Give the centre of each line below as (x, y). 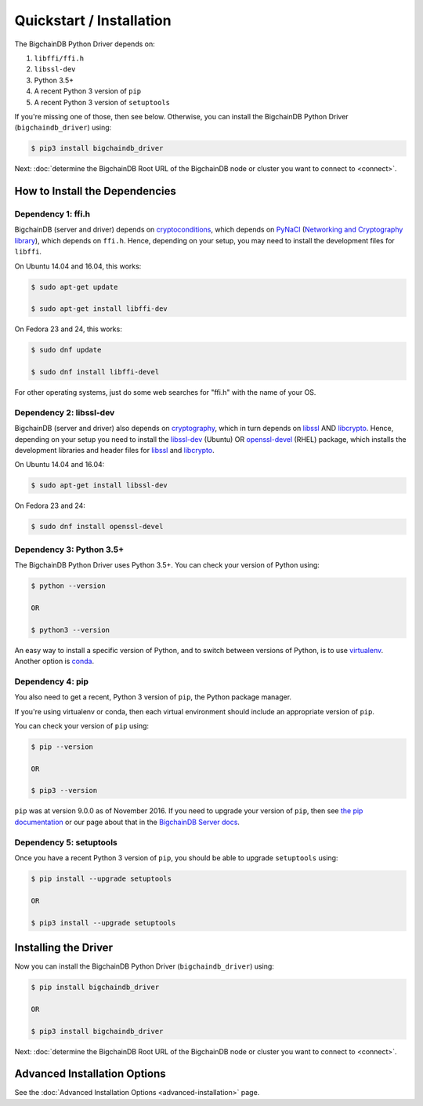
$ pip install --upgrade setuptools (101, 878)
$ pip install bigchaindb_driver (95, 987)
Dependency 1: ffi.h (52, 214)
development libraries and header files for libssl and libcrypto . (114, 450)
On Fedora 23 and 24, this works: (69, 329)
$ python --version (68, 586)
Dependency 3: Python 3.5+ (69, 549)
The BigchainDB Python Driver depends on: (85, 44)
